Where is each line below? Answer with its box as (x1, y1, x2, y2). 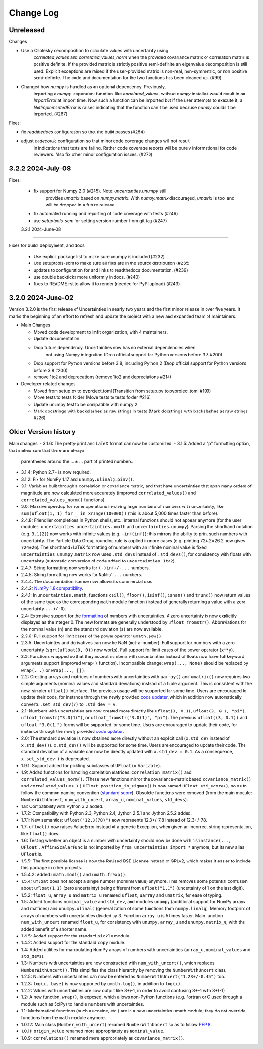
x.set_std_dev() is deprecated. (21, 755, 90, 762)
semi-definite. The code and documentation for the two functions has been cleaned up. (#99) (33, 75, 222, 81)
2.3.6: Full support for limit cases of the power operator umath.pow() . (21, 633, 163, 639)
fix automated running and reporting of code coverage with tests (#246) (33, 211, 178, 217)
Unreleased (9, 26, 45, 34)
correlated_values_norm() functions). (21, 497, 106, 503)
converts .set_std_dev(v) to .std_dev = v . (21, 701, 117, 707)
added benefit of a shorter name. (21, 926, 88, 932)
